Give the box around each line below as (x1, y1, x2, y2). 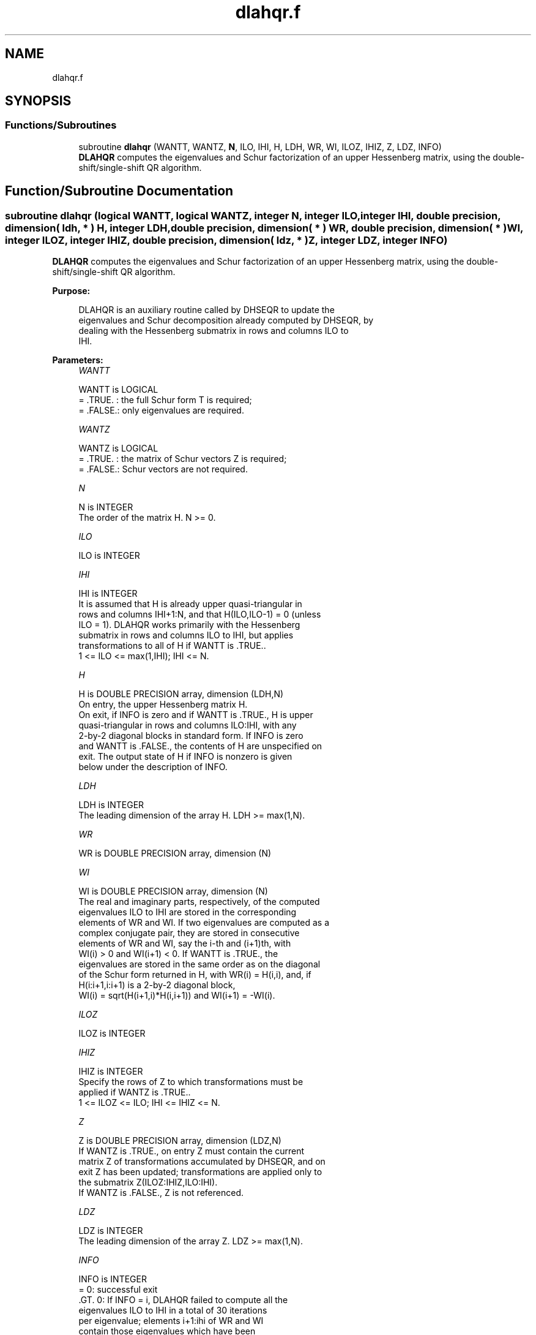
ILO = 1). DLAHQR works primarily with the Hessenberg (78, 619, 300, 630)
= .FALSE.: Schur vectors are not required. (78, 464, 248, 475)
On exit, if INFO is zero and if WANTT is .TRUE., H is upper (78, 709, 313, 720)
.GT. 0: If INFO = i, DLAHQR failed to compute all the (78, 1295, 288, 1306)
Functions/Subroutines (5, 119, 117, 132)
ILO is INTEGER (78, 550, 140, 561)
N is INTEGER (78, 502, 133, 513)
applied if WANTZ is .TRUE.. (78, 1087, 191, 1098)
